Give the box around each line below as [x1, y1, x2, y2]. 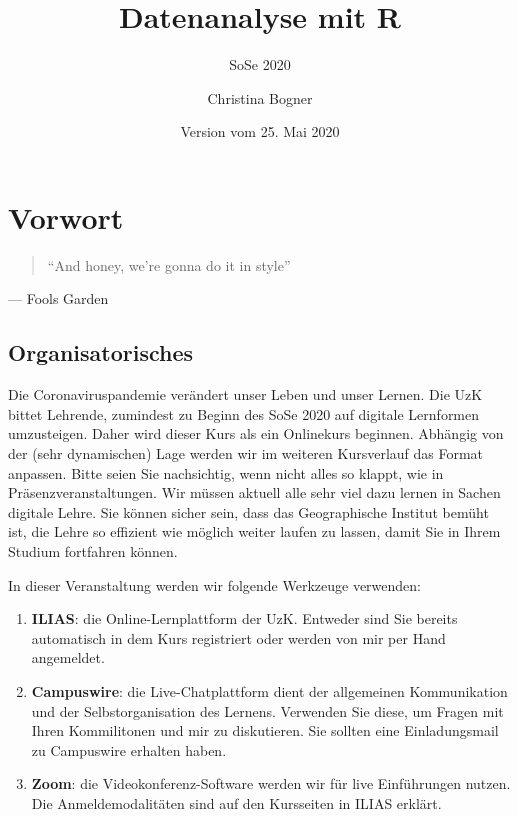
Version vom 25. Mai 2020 [180, 121, 340, 142]
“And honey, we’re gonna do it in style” [47, 254, 291, 275]
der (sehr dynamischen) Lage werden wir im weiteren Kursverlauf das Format [8, 443, 484, 464]
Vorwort [8, 196, 124, 237]
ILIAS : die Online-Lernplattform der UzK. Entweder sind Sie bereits [31, 608, 458, 629]
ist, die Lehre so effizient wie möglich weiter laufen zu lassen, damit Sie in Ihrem [8, 521, 501, 542]
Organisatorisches [8, 337, 194, 368]
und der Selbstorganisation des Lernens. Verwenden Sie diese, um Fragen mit [31, 700, 504, 721]
